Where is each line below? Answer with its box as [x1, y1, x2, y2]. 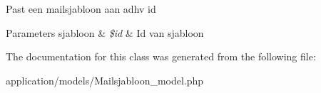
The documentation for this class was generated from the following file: [6, 49, 316, 64]
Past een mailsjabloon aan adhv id [6, 1, 156, 16]
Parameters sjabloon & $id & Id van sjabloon [6, 25, 204, 40]
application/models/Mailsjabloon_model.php [6, 72, 204, 87]
